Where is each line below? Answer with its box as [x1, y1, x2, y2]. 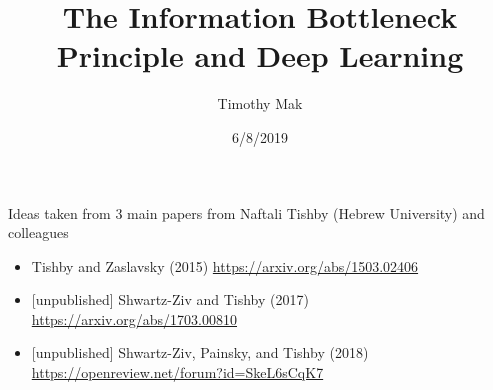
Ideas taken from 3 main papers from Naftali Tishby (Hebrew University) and [8, 202, 485, 223]
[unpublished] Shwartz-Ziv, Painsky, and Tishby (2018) [31, 342, 369, 363]
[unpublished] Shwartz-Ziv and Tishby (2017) [31, 289, 309, 310]
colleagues [8, 222, 69, 243]
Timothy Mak [217, 93, 303, 114]
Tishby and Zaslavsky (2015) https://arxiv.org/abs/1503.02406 [31, 255, 419, 276]
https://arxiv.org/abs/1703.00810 [31, 308, 238, 329]
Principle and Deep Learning [56, 35, 464, 76]
